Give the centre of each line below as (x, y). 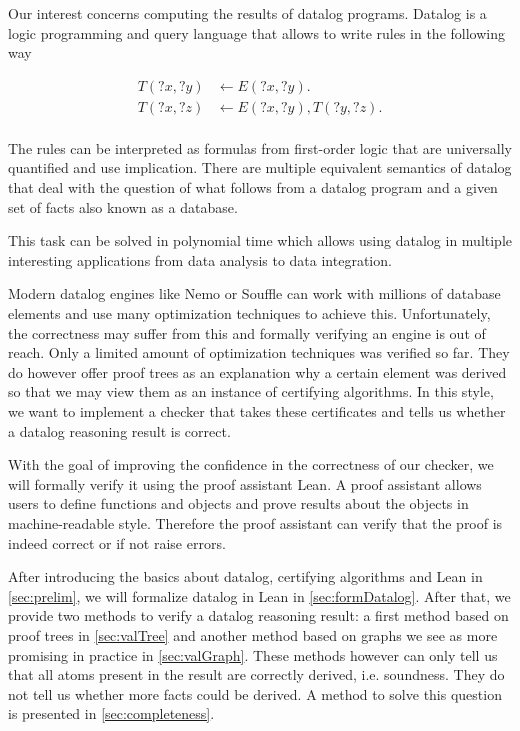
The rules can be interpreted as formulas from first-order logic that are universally (260, 147)
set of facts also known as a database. (123, 206)
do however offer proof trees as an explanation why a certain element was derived (257, 371)
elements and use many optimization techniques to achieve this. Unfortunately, (249, 313)
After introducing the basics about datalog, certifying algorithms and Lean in (245, 576)
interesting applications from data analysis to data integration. (200, 259)
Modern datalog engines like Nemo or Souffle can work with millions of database (254, 293)
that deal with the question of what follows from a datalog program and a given (253, 187)
